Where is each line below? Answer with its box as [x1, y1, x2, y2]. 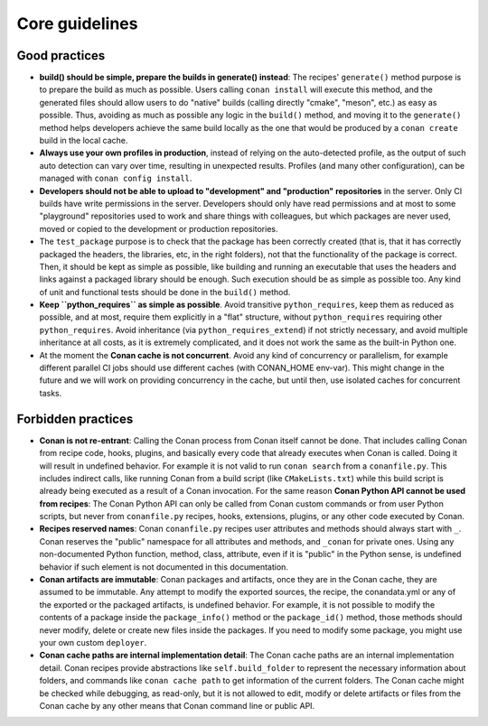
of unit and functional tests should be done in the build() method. [39, 286, 291, 297]
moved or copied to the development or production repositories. [39, 223, 279, 234]
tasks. [39, 387, 62, 398]
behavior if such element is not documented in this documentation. [39, 561, 289, 572]
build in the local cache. [39, 135, 128, 146]
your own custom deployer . [39, 637, 147, 647]
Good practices [16, 48, 106, 63]
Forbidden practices [16, 411, 134, 426]
